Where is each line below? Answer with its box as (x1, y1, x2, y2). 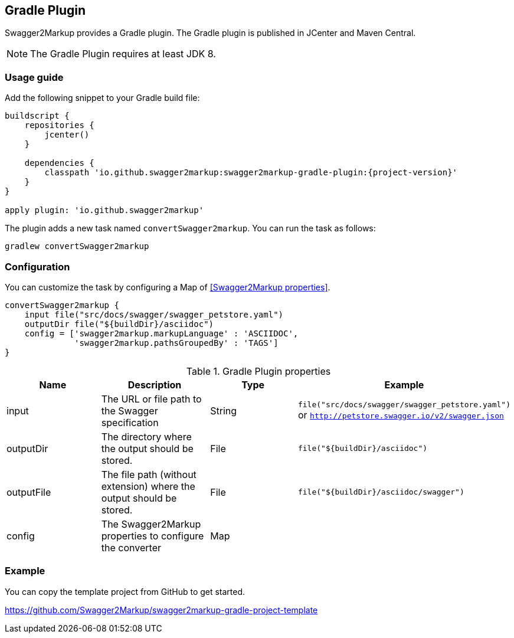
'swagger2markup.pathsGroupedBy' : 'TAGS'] (74, 338, 279, 348)
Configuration (5, 260, 70, 273)
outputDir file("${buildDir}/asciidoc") (24, 319, 214, 329)
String (210, 404, 237, 417)
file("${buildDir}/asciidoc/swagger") (297, 488, 464, 497)
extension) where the (101, 480, 195, 492)
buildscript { (5, 111, 70, 121)
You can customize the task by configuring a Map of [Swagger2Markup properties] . (5, 282, 330, 292)
